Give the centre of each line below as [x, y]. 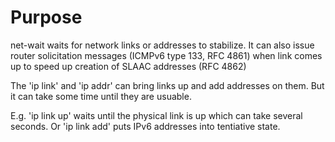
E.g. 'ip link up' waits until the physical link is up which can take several [156, 115]
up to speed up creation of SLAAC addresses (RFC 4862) [128, 66]
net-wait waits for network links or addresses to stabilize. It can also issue [162, 45]
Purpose [46, 17]
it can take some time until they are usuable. [101, 96]
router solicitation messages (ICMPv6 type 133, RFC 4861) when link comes [166, 55]
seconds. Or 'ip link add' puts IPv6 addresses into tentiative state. [145, 126]
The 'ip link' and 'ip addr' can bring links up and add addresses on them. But [167, 85]
